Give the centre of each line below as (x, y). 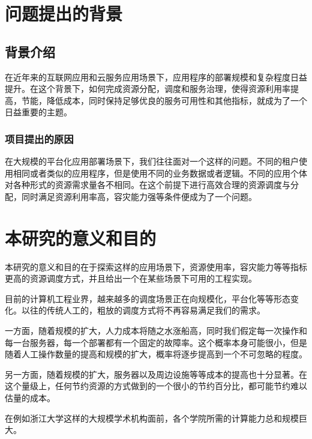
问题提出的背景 (64, 14)
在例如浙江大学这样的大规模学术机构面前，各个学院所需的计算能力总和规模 (152, 418)
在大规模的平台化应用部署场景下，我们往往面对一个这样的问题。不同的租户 (152, 161)
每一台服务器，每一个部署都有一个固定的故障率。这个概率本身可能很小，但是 (156, 342)
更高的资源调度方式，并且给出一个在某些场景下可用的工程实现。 (131, 278)
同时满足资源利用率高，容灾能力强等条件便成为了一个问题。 (139, 196)
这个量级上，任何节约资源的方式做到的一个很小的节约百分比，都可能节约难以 (156, 386)
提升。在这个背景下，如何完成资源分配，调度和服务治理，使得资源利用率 (148, 89)
